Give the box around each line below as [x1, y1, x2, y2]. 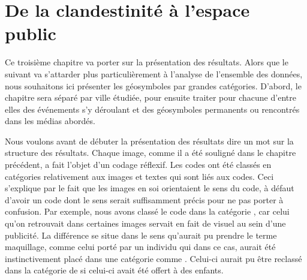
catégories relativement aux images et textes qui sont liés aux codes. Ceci [5, 170, 274, 182]
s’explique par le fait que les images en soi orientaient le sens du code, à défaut [5, 182, 294, 194]
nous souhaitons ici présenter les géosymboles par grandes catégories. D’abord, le [5, 79, 302, 92]
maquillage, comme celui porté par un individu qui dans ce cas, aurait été [5, 240, 276, 253]
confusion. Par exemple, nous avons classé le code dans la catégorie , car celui [5, 205, 290, 218]
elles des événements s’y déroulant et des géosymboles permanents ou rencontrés [5, 103, 300, 115]
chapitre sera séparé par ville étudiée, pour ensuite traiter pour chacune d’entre [5, 91, 296, 104]
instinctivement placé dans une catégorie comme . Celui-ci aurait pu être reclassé [5, 252, 302, 264]
